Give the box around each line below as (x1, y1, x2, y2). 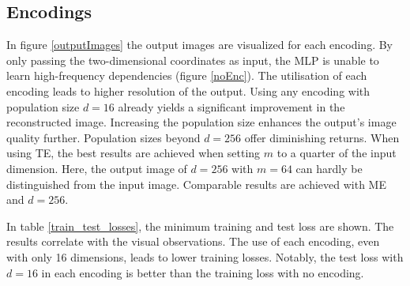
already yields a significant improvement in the (118, 98, 345, 115)
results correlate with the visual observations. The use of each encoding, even (6, 233, 380, 250)
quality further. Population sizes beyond (6, 129, 201, 145)
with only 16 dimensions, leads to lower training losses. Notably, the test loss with (6, 248, 404, 265)
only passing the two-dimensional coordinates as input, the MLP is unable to (6, 51, 379, 68)
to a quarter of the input (276, 145, 397, 161)
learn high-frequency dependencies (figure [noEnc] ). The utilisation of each (6, 67, 367, 84)
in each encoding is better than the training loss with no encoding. (41, 264, 364, 280)
